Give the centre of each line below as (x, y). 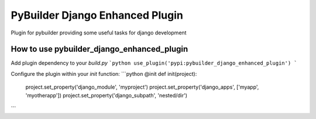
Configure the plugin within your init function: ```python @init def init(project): (104, 73)
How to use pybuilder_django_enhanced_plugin (99, 49)
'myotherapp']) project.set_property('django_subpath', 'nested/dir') (106, 95)
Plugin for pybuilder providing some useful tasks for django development (99, 33)
